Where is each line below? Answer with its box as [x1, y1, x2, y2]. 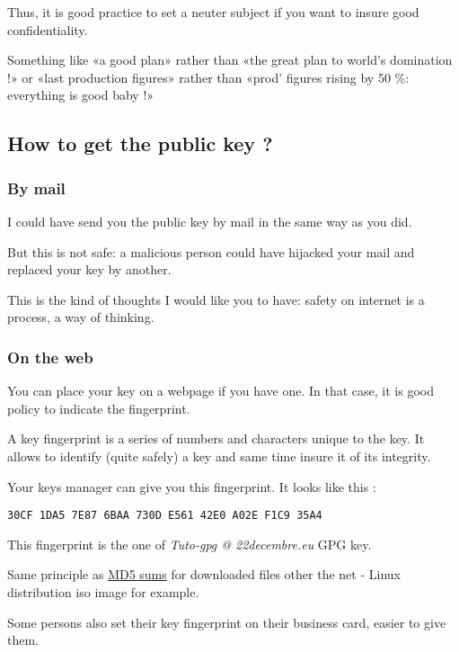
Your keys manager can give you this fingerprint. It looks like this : [7, 477, 376, 496]
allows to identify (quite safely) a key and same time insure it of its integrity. [7, 446, 431, 465]
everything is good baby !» [7, 85, 154, 104]
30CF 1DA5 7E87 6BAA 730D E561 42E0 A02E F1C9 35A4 [7, 509, 322, 522]
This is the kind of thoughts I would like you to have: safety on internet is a [7, 290, 425, 308]
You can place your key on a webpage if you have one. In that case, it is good [7, 381, 434, 400]
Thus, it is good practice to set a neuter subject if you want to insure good [7, 3, 419, 21]
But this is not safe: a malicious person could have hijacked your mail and [7, 242, 415, 261]
